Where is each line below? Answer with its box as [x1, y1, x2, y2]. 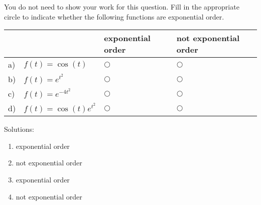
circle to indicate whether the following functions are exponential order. [4, 11, 224, 22]
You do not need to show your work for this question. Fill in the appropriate [4, 2, 239, 12]
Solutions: [4, 124, 34, 134]
